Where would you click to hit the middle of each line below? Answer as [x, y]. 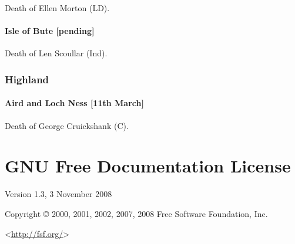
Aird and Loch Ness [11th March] [74, 103]
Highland [27, 79]
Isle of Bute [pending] [50, 31]
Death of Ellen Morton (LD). [57, 8]
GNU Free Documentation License [148, 166]
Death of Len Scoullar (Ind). [56, 53]
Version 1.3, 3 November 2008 [58, 194]
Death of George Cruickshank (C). [67, 125]
